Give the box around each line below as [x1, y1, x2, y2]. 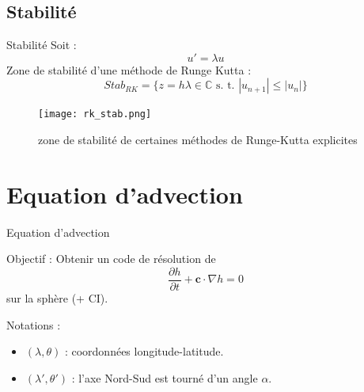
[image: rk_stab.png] [38, 108, 152, 120]
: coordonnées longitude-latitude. [64, 343, 224, 360]
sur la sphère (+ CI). [6, 290, 108, 306]
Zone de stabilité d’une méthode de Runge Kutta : [6, 61, 252, 78]
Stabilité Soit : [6, 36, 77, 53]
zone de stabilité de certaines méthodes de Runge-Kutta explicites [38, 131, 358, 148]
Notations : [6, 316, 61, 333]
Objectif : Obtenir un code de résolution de [6, 250, 216, 267]
